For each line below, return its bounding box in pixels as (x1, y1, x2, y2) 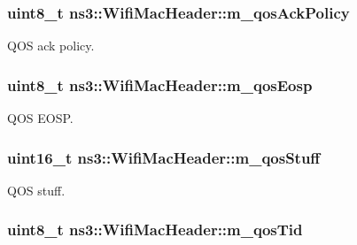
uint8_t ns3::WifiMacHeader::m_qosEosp (7, 73, 313, 96)
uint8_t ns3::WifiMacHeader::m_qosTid (7, 218, 303, 241)
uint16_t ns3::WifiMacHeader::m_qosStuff (7, 146, 321, 168)
